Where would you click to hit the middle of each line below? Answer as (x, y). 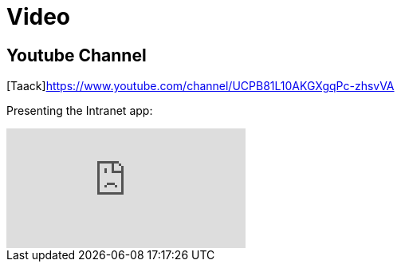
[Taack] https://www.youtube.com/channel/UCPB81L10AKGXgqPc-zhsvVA (200, 86)
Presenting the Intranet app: (80, 111)
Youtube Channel (77, 55)
